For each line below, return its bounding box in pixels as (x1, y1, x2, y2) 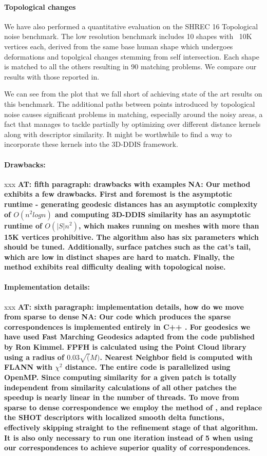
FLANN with (4, 362, 52, 372)
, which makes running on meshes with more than (78, 220, 259, 231)
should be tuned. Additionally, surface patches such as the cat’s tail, (4, 241, 251, 252)
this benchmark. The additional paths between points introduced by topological (4, 98, 255, 109)
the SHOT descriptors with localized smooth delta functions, (4, 412, 224, 423)
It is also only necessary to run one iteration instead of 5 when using (4, 432, 253, 443)
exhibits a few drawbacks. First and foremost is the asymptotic (4, 188, 232, 199)
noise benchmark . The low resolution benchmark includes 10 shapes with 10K (4, 31, 252, 42)
